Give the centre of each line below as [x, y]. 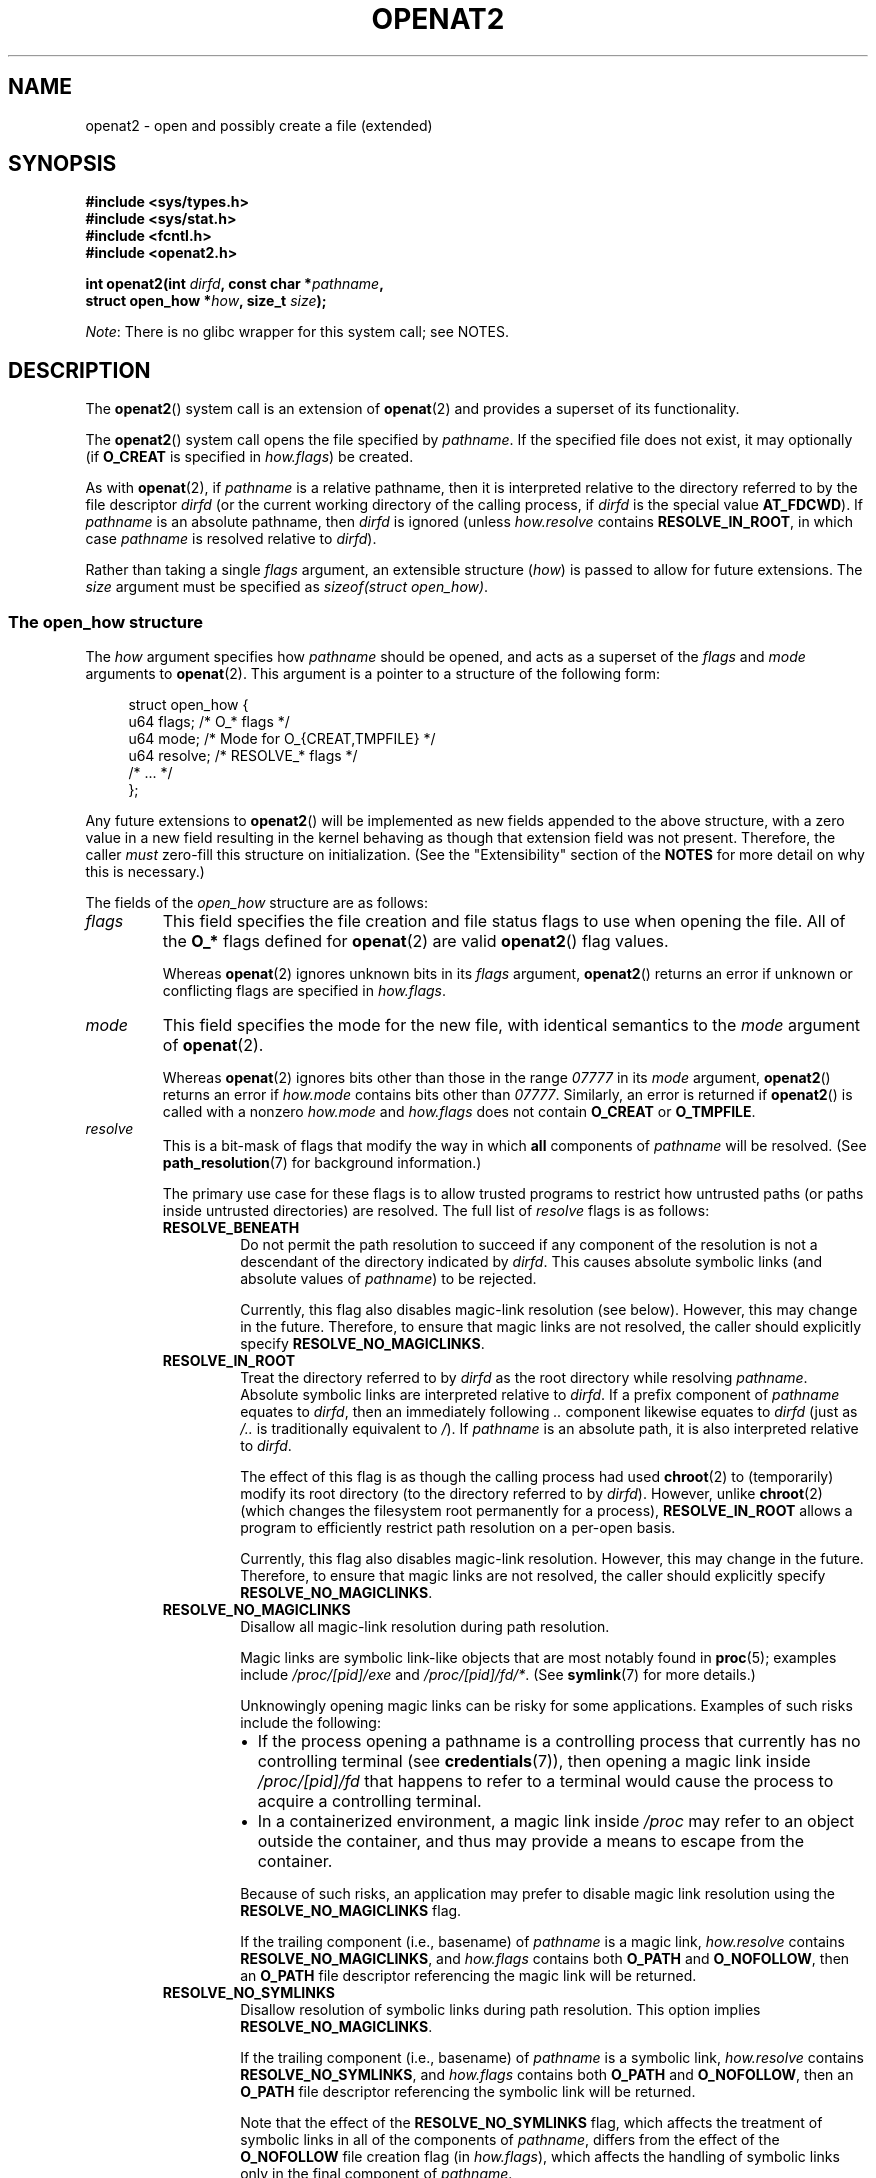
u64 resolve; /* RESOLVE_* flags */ [243, 756]
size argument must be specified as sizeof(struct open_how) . [287, 587]
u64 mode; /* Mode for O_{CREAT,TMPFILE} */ [282, 739]
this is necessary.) [145, 872]
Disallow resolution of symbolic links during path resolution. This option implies [500, 2010]
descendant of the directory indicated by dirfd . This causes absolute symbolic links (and [531, 1262]
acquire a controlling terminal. [369, 1801]
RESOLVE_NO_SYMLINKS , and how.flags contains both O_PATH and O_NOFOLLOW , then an [547, 2075]
